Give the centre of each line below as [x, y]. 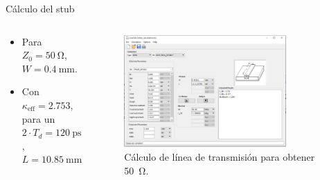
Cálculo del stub [40, 8]
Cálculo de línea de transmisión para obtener [220, 156]
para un [38, 118]
